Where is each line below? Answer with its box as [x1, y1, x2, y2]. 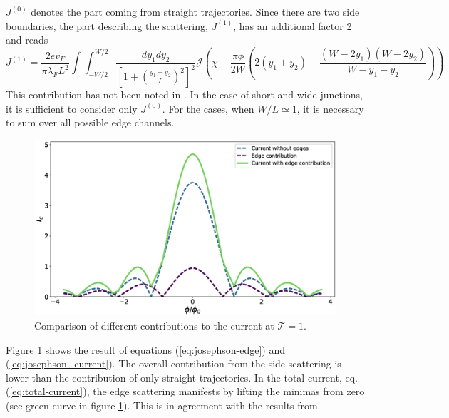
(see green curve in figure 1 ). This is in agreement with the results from [6, 397, 318, 412]
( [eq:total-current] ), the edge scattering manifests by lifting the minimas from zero [6, 384, 365, 399]
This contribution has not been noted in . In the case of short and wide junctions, [6, 87, 363, 102]
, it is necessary [296, 101, 364, 116]
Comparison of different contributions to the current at [34, 317, 274, 332]
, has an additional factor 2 [233, 18, 352, 33]
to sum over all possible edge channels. [6, 115, 175, 130]
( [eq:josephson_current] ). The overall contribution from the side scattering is [6, 356, 341, 371]
